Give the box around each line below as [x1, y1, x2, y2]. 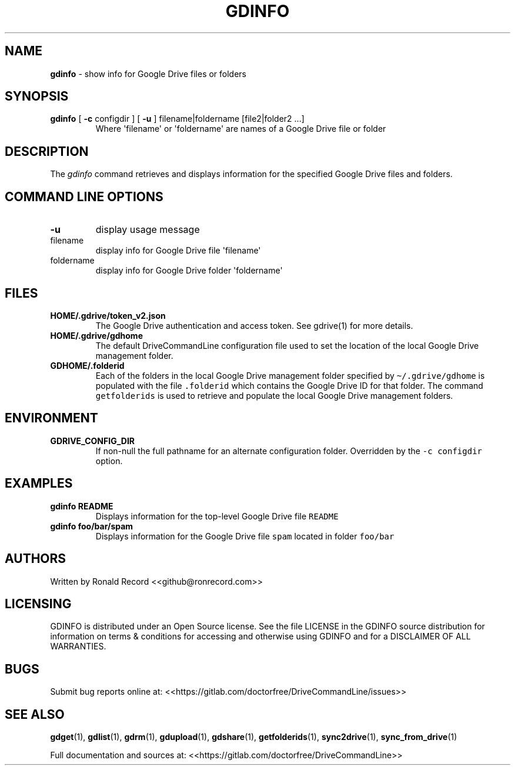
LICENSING [5, 596, 72, 611]
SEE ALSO [5, 706, 65, 722]
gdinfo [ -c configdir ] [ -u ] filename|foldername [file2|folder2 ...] [50, 114, 305, 124]
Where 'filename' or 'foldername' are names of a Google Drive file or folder [95, 124, 386, 134]
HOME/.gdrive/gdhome [50, 330, 143, 341]
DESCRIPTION [5, 144, 89, 159]
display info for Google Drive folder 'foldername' [95, 265, 283, 276]
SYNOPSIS [5, 89, 69, 104]
